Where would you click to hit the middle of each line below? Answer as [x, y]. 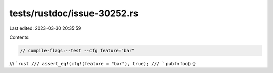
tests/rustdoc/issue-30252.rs [74, 13]
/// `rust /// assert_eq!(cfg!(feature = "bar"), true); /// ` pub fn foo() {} [103, 63]
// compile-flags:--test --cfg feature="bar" [77, 51]
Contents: [19, 37]
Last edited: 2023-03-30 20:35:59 [45, 28]
